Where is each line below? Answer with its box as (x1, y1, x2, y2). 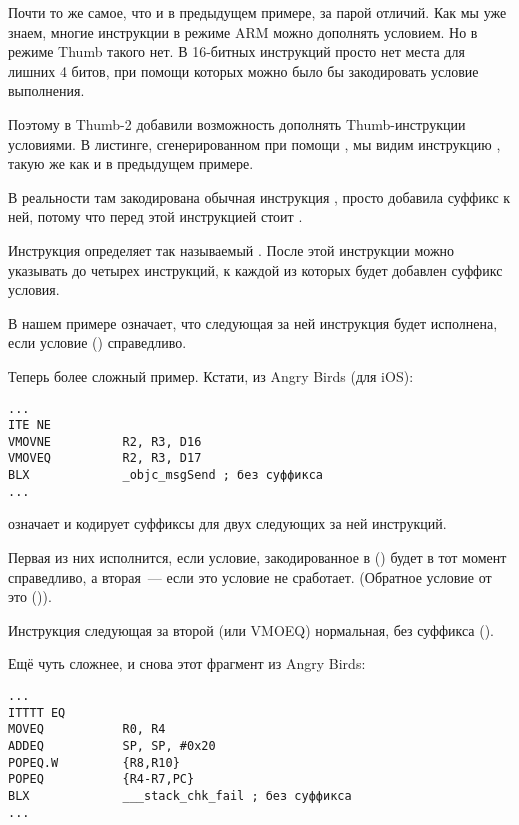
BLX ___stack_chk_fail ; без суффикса (8, 788, 352, 803)
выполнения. (8, 80, 85, 101)
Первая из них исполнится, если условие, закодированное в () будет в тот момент (8, 547, 507, 568)
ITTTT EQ (8, 705, 66, 720)
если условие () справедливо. (8, 332, 187, 353)
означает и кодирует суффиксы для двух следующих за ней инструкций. (8, 513, 447, 534)
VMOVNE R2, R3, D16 (8, 434, 202, 449)
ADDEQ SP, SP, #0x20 (8, 738, 216, 753)
